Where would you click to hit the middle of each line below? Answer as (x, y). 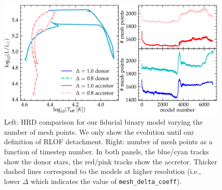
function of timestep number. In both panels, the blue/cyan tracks (106, 152)
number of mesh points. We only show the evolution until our (99, 131)
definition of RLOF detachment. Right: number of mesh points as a (108, 141)
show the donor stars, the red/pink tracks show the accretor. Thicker (111, 161)
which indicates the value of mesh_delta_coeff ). (106, 181)
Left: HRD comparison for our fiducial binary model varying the (103, 122)
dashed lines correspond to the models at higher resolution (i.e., (103, 171)
